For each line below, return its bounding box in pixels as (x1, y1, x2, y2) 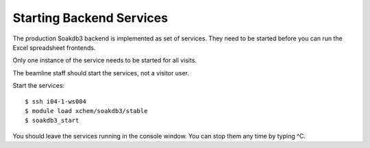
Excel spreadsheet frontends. (12, 43, 96, 51)
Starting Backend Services (12, 10, 168, 25)
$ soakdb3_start (25, 116, 79, 125)
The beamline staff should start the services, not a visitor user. (12, 69, 190, 77)
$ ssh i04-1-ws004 (25, 97, 87, 106)
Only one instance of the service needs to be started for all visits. (12, 56, 197, 64)
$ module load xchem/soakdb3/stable (25, 107, 148, 114)
